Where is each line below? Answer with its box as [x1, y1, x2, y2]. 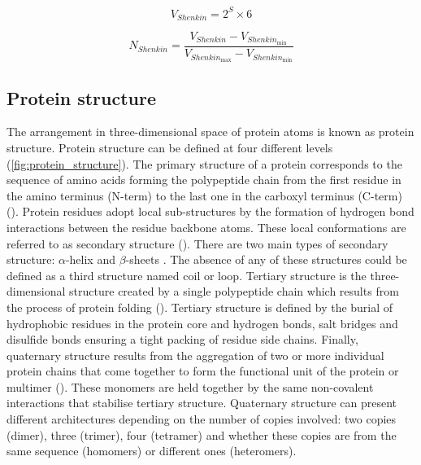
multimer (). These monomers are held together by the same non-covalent [7, 378, 374, 395]
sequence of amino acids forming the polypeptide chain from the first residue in [7, 171, 401, 188]
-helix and [65, 251, 115, 268]
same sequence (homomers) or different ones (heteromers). [7, 442, 297, 459]
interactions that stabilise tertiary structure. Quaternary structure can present [7, 394, 397, 411]
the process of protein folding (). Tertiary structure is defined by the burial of [7, 298, 393, 315]
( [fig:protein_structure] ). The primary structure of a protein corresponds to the [7, 155, 402, 172]
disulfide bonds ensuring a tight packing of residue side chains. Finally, [7, 331, 358, 348]
